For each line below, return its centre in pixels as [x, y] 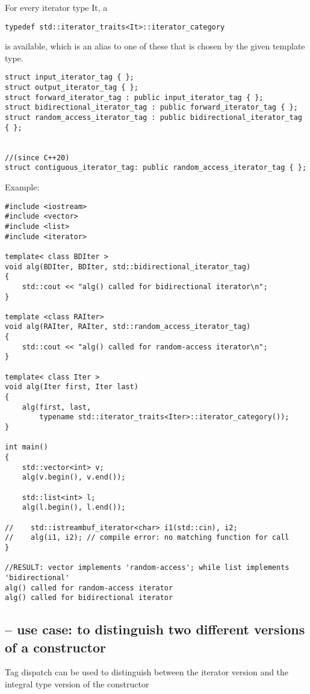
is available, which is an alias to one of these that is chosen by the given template [155, 46]
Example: [22, 187]
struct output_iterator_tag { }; [72, 88]
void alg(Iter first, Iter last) [72, 387]
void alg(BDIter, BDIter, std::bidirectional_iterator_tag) [128, 267]
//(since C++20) [37, 158]
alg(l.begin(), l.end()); [74, 508]
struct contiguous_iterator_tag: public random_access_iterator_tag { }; [156, 168]
